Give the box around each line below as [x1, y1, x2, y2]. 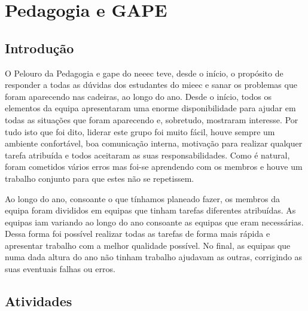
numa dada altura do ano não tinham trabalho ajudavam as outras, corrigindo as [5, 251, 303, 263]
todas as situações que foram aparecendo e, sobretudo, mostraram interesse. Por [5, 113, 298, 126]
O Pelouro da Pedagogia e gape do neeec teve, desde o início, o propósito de [5, 66, 283, 79]
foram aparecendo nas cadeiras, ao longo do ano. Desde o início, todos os [5, 90, 272, 102]
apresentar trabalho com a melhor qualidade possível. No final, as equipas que [5, 239, 291, 251]
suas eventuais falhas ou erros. [5, 263, 115, 275]
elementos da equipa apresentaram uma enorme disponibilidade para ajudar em [5, 102, 296, 114]
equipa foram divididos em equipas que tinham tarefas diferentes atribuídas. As [5, 204, 296, 217]
